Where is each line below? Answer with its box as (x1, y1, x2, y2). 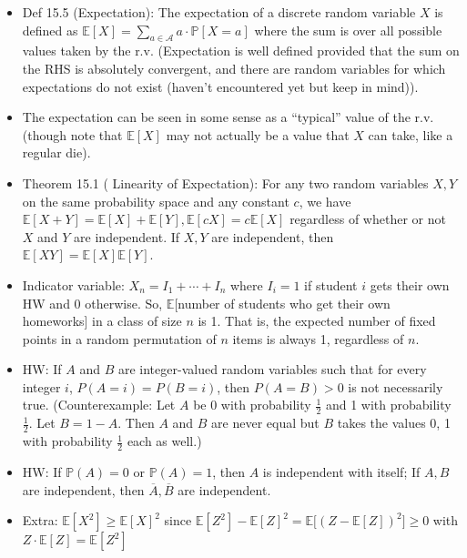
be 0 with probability (193, 395, 311, 414)
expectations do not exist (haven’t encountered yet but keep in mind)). (22, 76, 419, 96)
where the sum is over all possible (254, 20, 442, 39)
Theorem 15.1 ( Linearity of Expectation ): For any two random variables (22, 173, 429, 192)
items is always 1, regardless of (232, 329, 404, 348)
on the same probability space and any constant (22, 191, 289, 210)
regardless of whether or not (289, 209, 446, 228)
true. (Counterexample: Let (22, 395, 176, 414)
